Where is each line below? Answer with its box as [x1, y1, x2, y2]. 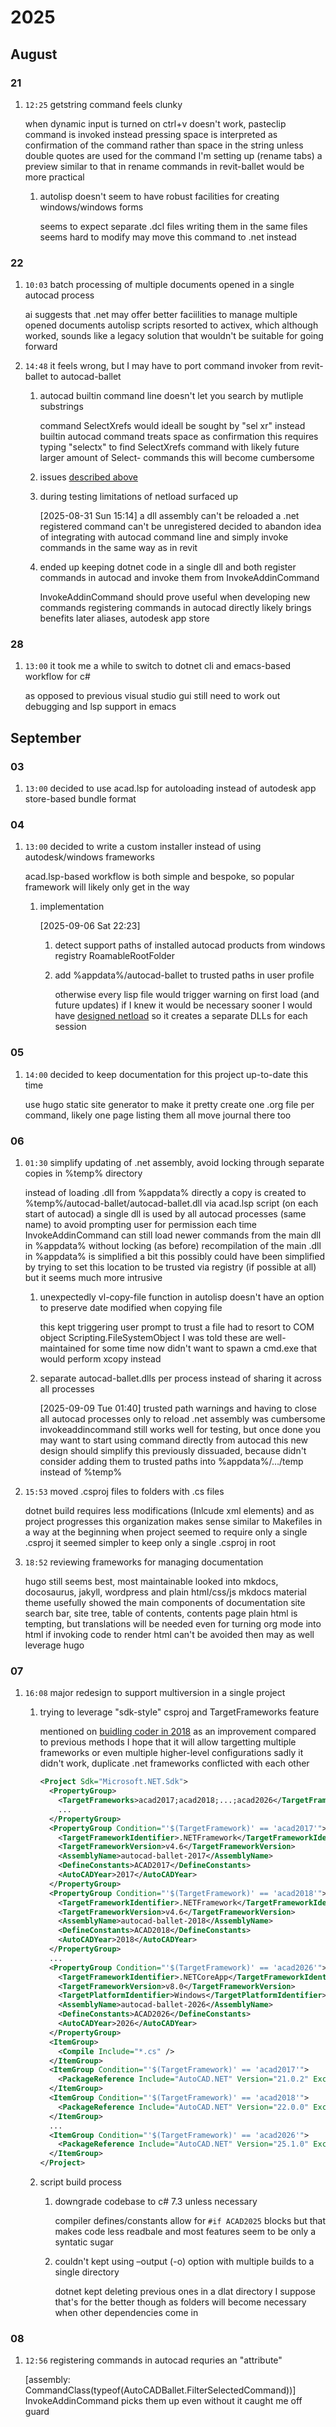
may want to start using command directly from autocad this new [39, 1434, 309, 1446]
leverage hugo [24, 1639, 85, 1651]
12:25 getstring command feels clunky [24, 98, 183, 110]
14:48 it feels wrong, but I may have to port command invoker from [24, 360, 300, 372]
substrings [39, 401, 84, 413]
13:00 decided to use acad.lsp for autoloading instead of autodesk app [24, 782, 317, 795]
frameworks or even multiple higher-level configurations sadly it [39, 1747, 304, 1759]
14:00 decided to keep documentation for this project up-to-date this [24, 1068, 309, 1080]
